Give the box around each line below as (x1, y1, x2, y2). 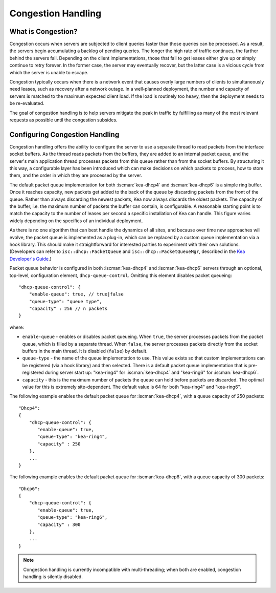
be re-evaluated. (9, 100, 44, 107)
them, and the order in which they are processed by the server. (9, 172, 143, 179)
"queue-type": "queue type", (29, 299, 102, 304)
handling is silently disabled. (23, 574, 83, 580)
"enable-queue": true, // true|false (29, 291, 124, 297)
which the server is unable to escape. (9, 69, 89, 75)
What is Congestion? (9, 27, 78, 36)
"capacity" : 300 (37, 521, 81, 527)
